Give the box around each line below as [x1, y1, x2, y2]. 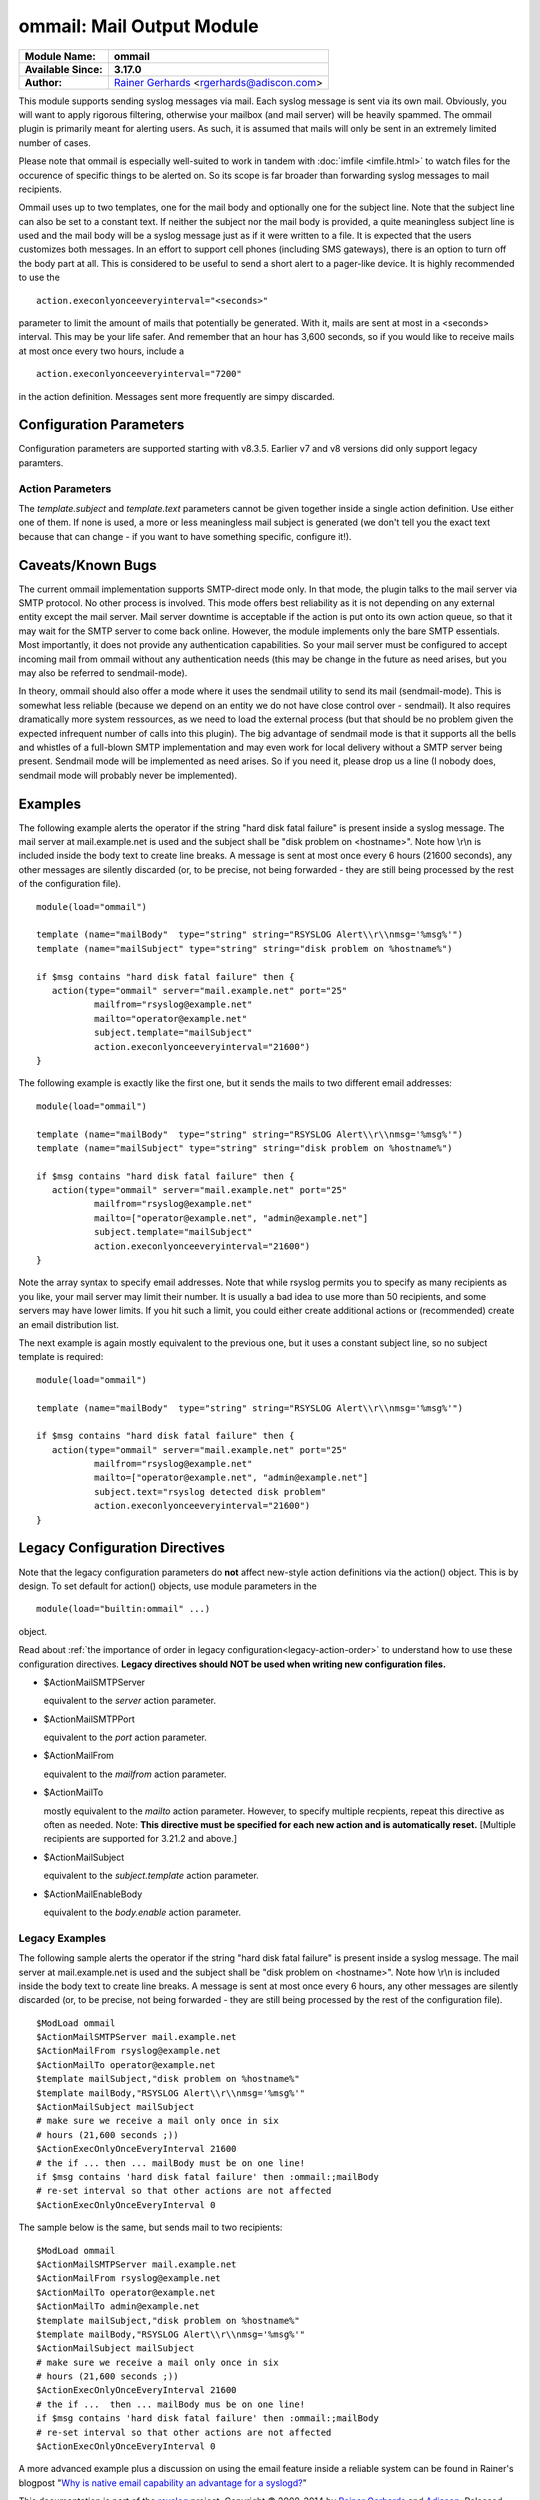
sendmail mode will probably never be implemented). [18, 769, 238, 781]
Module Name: [24, 49, 97, 63]
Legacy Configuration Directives [18, 1540, 225, 1557]
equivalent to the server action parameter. [43, 1695, 217, 1707]
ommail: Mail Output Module [18, 15, 259, 37]
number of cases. [18, 136, 92, 149]
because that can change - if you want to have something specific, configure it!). [18, 530, 352, 542]
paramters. [18, 456, 64, 469]
